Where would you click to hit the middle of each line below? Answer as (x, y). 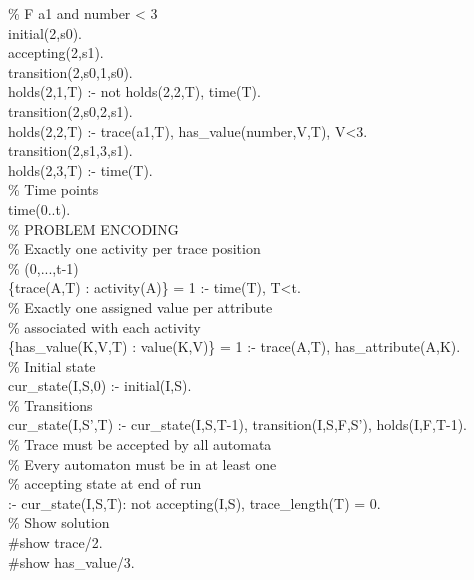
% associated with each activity (104, 326)
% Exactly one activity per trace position (134, 248)
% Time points (53, 189)
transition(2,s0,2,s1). (70, 110)
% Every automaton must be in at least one (142, 463)
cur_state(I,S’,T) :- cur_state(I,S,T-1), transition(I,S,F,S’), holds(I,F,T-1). (237, 424)
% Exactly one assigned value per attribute (140, 306)
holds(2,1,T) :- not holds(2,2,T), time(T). (134, 91)
